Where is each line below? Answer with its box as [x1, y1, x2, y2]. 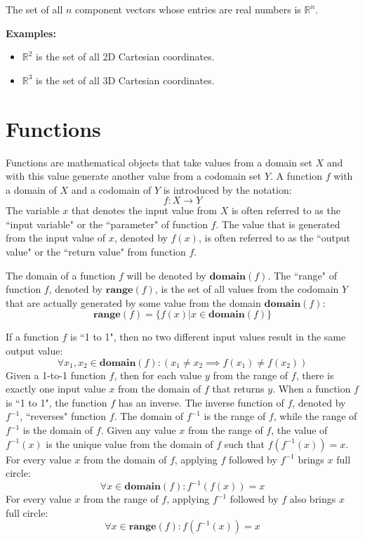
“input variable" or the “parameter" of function [6, 216, 208, 231]
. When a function [272, 381, 351, 396]
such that [224, 436, 265, 451]
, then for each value [114, 367, 202, 382]
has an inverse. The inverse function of [118, 395, 284, 409]
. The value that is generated [215, 216, 340, 231]
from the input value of [6, 230, 106, 245]
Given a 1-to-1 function [6, 367, 106, 382]
